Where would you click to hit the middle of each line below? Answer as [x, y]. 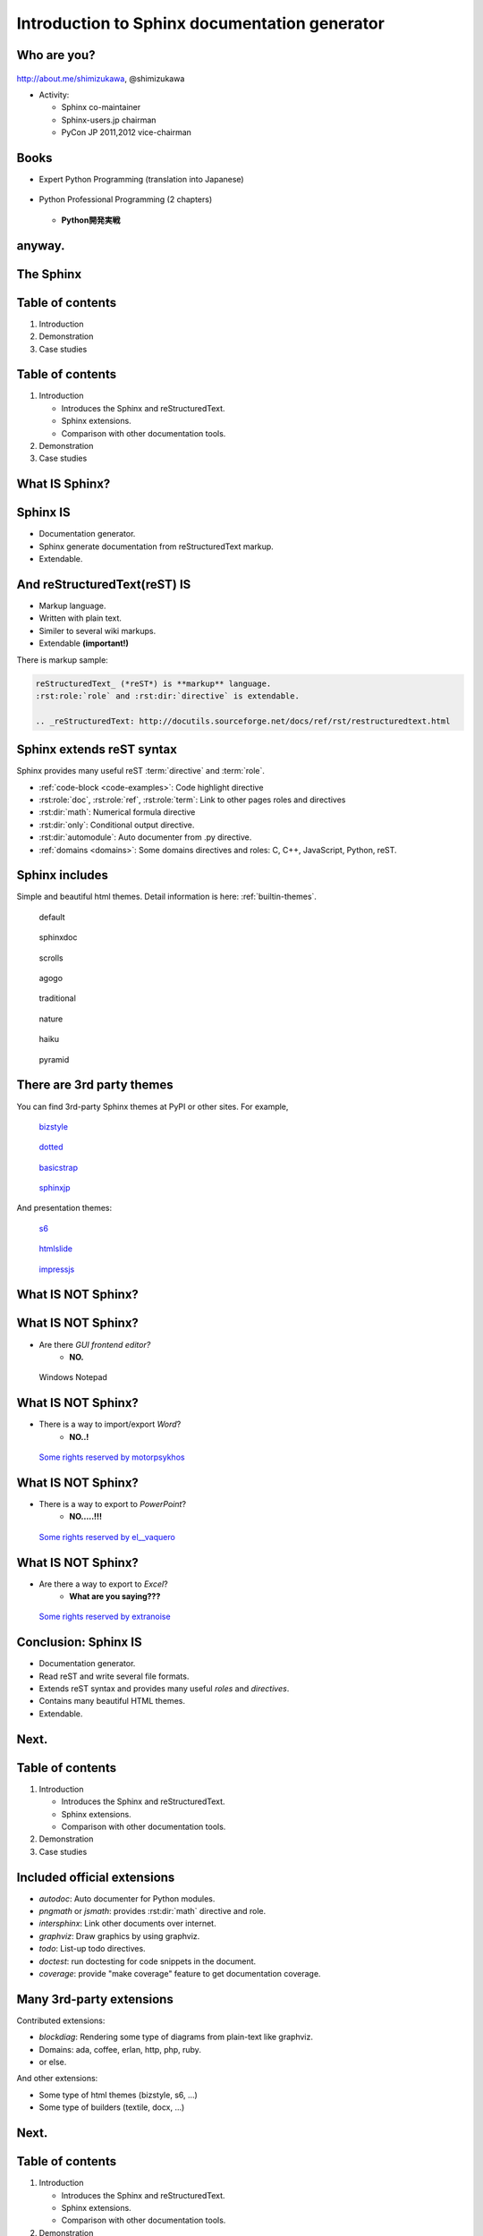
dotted [51, 1147]
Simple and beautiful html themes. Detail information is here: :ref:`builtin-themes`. [167, 897]
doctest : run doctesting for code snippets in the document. [148, 1961]
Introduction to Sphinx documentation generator [200, 23]
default [52, 917]
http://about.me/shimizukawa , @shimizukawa [101, 78]
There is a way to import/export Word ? [110, 1424]
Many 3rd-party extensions [95, 1999]
